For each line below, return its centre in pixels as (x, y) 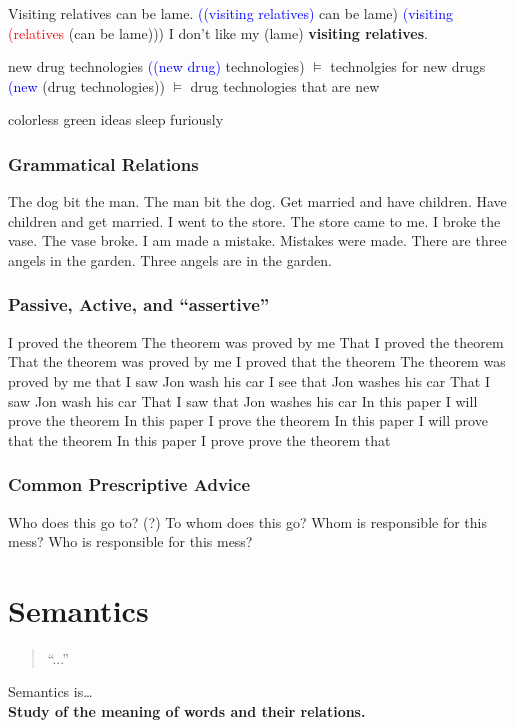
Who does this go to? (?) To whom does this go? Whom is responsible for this (247, 521)
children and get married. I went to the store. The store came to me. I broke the (254, 220)
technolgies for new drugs (408, 66)
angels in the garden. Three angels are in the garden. (170, 259)
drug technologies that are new (285, 85)
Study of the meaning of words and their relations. (187, 711)
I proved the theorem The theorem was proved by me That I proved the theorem (256, 341)
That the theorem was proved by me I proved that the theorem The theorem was (257, 361)
